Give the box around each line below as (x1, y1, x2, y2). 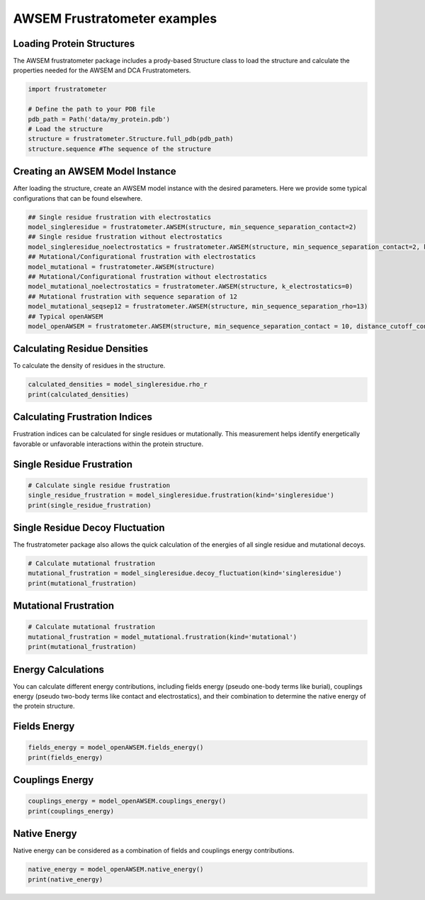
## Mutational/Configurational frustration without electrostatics (28, 273, 268, 280)
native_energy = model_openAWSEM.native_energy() (28, 865, 204, 874)
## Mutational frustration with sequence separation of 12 (28, 292, 237, 301)
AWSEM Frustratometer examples (13, 11, 217, 26)
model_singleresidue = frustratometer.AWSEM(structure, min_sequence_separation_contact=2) (28, 223, 357, 231)
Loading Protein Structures (13, 38, 135, 50)
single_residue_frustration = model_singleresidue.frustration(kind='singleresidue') (28, 491, 334, 499)
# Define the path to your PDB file (28, 105, 156, 113)
